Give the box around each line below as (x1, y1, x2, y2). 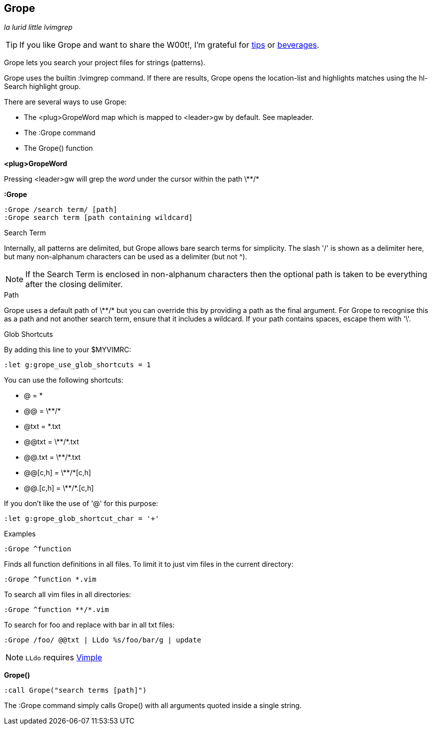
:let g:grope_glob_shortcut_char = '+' (4, 515, 159, 523)
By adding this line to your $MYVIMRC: (4, 345, 131, 354)
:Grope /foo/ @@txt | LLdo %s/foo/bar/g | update (4, 636, 202, 644)
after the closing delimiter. (25, 279, 123, 290)
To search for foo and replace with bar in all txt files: (4, 621, 175, 629)
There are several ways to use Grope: (4, 98, 127, 106)
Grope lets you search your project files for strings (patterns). (4, 58, 206, 67)
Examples (4, 529, 36, 538)
